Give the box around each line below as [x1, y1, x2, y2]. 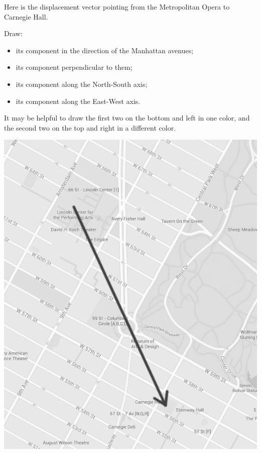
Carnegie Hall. [4, 11, 48, 22]
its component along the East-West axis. [16, 95, 141, 106]
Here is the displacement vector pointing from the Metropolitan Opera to [4, 2, 230, 12]
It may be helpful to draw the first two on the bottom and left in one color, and [4, 112, 250, 123]
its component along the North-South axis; [16, 78, 148, 89]
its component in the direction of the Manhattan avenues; [16, 45, 194, 55]
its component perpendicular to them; [16, 62, 133, 72]
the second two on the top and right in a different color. [4, 122, 176, 133]
